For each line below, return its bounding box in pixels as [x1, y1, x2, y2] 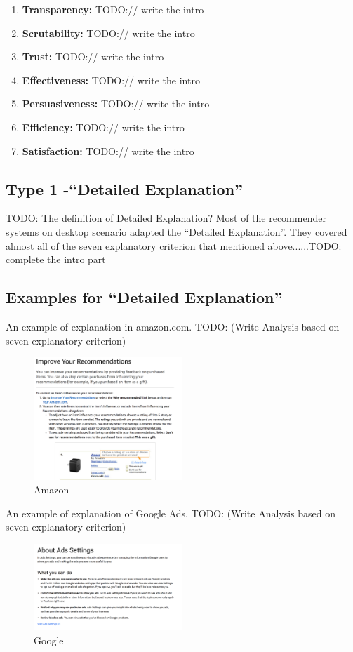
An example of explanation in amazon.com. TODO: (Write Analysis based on [6, 319, 340, 333]
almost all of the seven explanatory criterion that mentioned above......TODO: [6, 238, 342, 253]
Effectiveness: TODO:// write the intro [22, 72, 200, 87]
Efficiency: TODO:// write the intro [22, 119, 185, 134]
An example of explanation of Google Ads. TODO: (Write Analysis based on [6, 505, 336, 520]
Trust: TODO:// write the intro [22, 49, 164, 64]
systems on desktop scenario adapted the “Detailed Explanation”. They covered [6, 224, 347, 239]
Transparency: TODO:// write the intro [22, 2, 204, 16]
